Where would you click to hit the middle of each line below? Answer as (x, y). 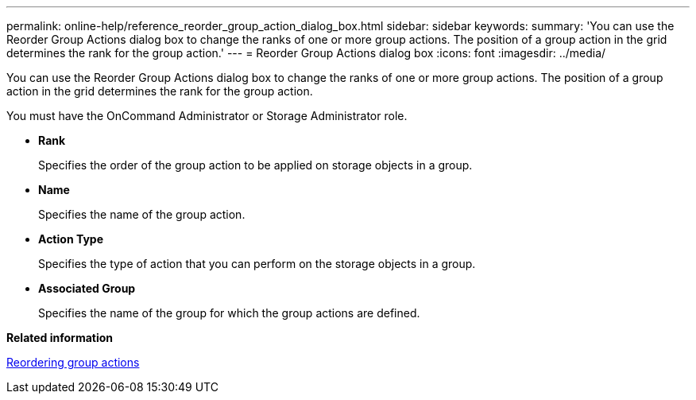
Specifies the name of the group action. (142, 214)
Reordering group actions (73, 362)
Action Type (71, 239)
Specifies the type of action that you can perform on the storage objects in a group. (257, 264)
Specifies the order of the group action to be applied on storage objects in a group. (255, 165)
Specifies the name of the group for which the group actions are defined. (229, 313)
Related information (60, 338)
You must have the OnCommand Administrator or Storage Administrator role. (207, 116)
